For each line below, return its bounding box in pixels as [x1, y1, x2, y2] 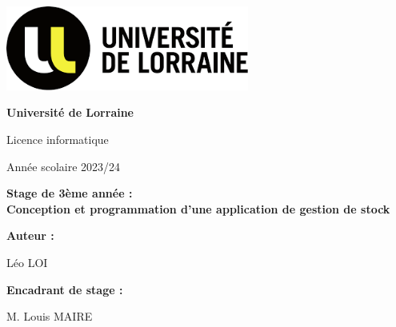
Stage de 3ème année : [6, 185, 133, 201]
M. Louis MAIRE [6, 308, 93, 325]
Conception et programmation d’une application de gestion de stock [6, 200, 390, 217]
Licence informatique [6, 130, 109, 147]
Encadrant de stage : [6, 281, 123, 297]
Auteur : [6, 227, 54, 244]
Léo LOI [6, 253, 48, 270]
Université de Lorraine [6, 104, 134, 121]
